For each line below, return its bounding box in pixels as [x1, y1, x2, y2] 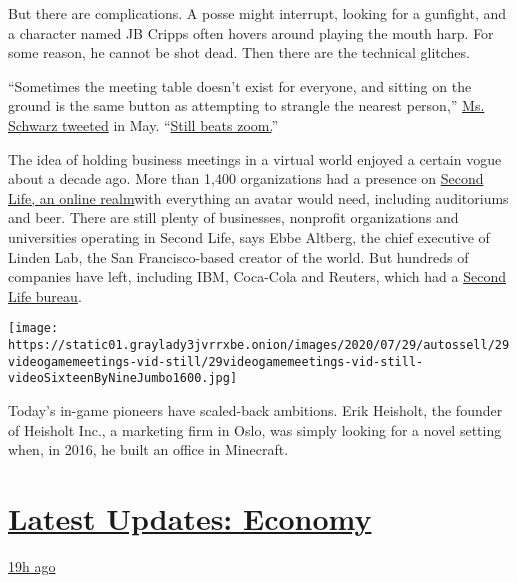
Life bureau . [8, 285, 82, 306]
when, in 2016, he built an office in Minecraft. [8, 439, 289, 460]
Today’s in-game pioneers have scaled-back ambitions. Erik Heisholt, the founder [8, 399, 503, 420]
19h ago [8, 555, 56, 576]
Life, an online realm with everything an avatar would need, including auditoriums [8, 187, 509, 208]
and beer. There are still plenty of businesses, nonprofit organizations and [8, 207, 459, 228]
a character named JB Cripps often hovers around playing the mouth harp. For [8, 22, 494, 43]
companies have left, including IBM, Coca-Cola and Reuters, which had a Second [8, 266, 506, 287]
